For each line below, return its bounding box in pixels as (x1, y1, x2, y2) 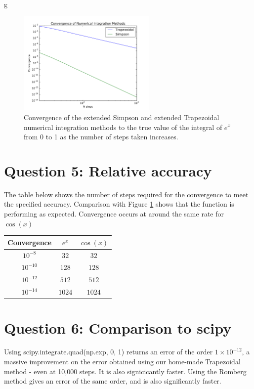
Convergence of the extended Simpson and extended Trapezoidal (24, 112, 219, 122)
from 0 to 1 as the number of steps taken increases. (24, 131, 178, 142)
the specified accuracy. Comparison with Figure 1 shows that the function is (4, 199, 234, 209)
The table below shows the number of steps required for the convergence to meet (4, 189, 249, 199)
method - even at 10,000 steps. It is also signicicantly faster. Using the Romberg (4, 366, 247, 376)
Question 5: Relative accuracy (4, 160, 212, 180)
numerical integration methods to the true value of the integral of (24, 122, 222, 132)
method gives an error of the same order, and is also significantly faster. (4, 376, 221, 386)
